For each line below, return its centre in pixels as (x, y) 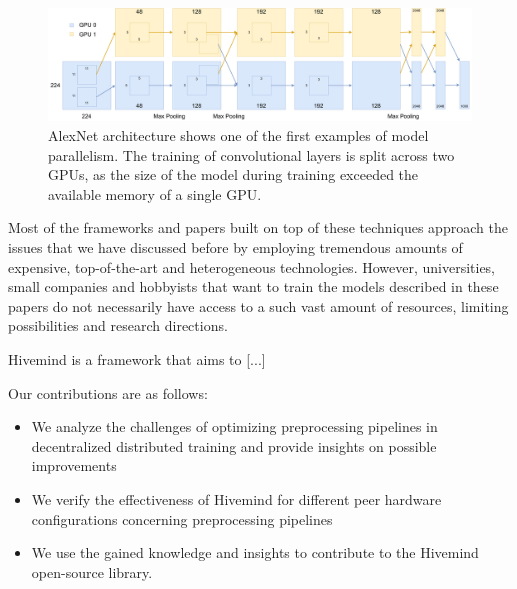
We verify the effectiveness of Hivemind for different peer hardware (236, 498)
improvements (74, 465)
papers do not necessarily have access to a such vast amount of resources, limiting (258, 305)
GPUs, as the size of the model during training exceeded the (233, 174)
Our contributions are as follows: (108, 392)
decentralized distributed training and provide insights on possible (234, 445)
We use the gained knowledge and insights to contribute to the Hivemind (255, 552)
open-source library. (92, 571)
